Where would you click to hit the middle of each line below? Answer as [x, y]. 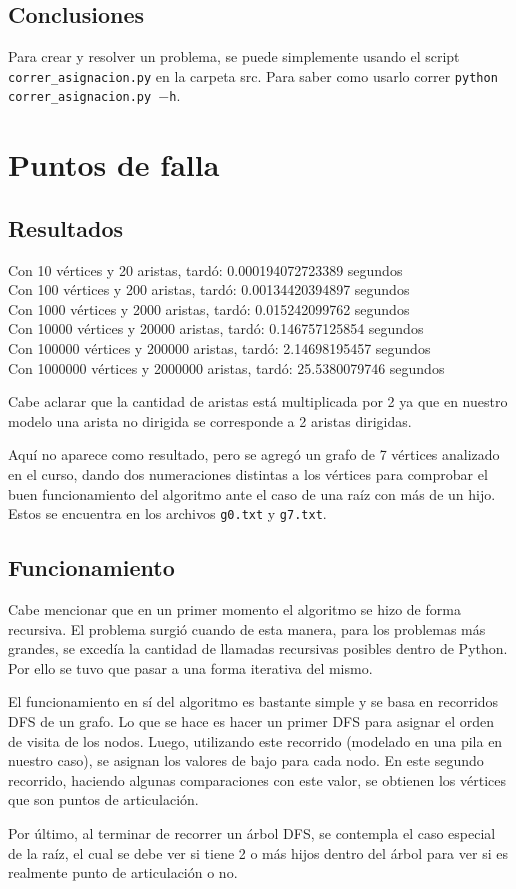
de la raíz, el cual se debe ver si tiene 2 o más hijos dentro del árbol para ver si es [258, 852]
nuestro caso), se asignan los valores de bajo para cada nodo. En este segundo [246, 760]
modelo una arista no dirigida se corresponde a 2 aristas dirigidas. [210, 420]
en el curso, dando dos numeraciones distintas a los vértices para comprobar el [248, 474]
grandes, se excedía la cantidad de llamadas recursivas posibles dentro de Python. [258, 648]
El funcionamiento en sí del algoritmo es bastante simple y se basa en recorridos [253, 701]
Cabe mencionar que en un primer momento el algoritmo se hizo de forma [234, 609]
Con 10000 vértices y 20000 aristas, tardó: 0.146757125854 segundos [216, 328]
